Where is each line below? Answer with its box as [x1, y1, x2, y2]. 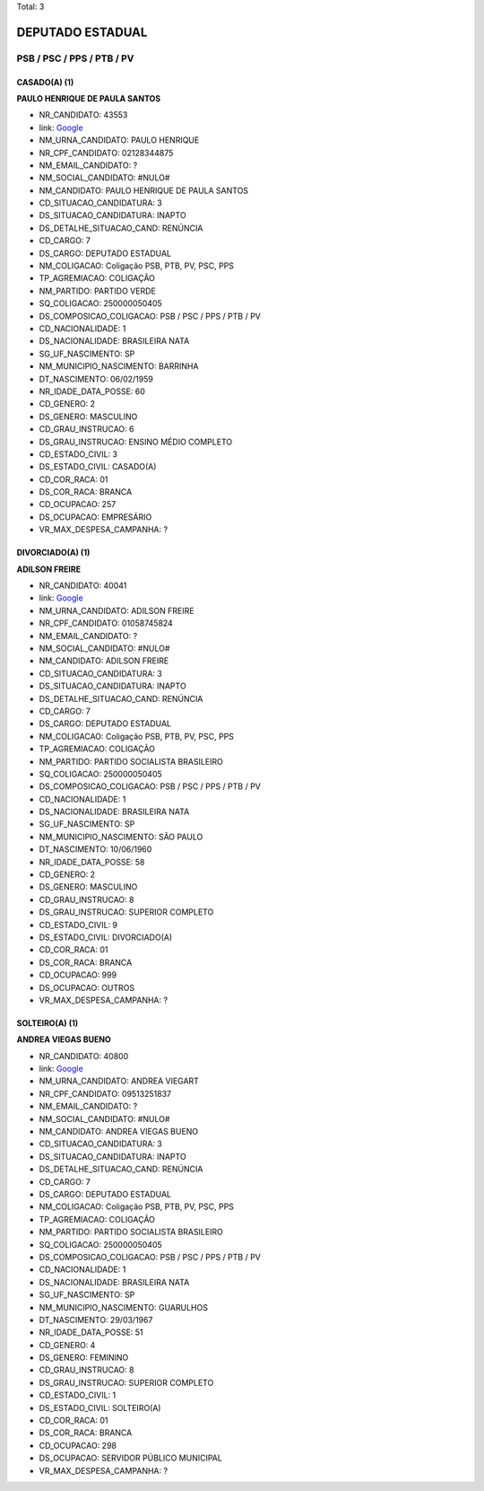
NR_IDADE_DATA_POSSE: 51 [39, 1327, 143, 1338]
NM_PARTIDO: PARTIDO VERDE [39, 285, 156, 296]
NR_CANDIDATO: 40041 [39, 580, 127, 592]
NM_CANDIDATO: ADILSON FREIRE [39, 655, 169, 666]
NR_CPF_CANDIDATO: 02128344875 [39, 147, 174, 158]
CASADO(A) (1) [16, 76, 74, 87]
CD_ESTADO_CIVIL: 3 [39, 449, 118, 460]
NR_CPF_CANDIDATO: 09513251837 [39, 1088, 172, 1099]
